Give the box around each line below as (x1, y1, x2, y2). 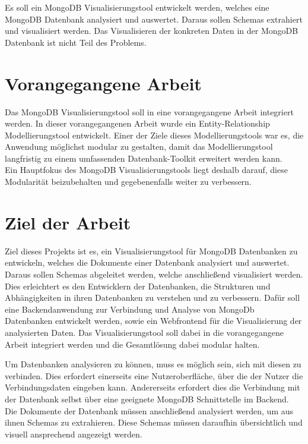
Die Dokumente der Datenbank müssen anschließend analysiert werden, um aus (5, 404, 294, 417)
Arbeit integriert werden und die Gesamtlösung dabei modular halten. (5, 338, 260, 350)
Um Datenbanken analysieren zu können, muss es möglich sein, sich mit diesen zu (5, 358, 301, 370)
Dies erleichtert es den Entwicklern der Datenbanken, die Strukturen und (5, 279, 271, 292)
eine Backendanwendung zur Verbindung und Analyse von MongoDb (5, 303, 255, 315)
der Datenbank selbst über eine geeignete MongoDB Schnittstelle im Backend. (5, 392, 289, 405)
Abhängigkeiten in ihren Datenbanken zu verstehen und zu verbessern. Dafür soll (5, 291, 300, 304)
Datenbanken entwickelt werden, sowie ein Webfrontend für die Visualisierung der (5, 314, 302, 327)
